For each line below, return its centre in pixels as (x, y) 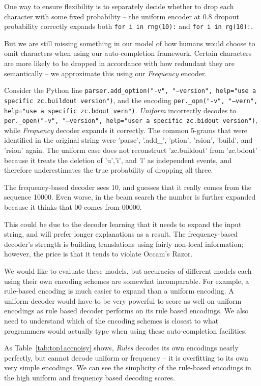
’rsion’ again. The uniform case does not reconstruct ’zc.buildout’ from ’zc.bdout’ (131, 150)
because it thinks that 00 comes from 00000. (73, 207)
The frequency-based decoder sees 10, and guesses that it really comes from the (128, 187)
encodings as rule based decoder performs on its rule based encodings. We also (126, 311)
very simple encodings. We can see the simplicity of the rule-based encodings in (128, 367)
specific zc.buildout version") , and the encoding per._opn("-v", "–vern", (131, 100)
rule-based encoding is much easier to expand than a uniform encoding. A (119, 291)
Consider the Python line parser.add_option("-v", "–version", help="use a (130, 90)
